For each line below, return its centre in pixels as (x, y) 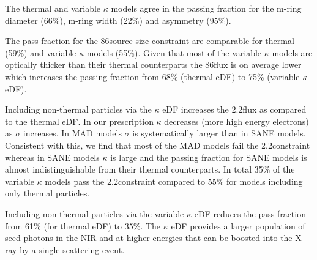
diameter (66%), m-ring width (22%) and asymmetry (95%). (118, 20)
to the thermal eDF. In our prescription (79, 121)
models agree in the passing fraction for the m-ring (206, 8)
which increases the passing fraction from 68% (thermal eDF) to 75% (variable (152, 76)
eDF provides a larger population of (238, 225)
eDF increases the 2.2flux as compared (234, 109)
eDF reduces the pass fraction (250, 213)
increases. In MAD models (72, 133)
